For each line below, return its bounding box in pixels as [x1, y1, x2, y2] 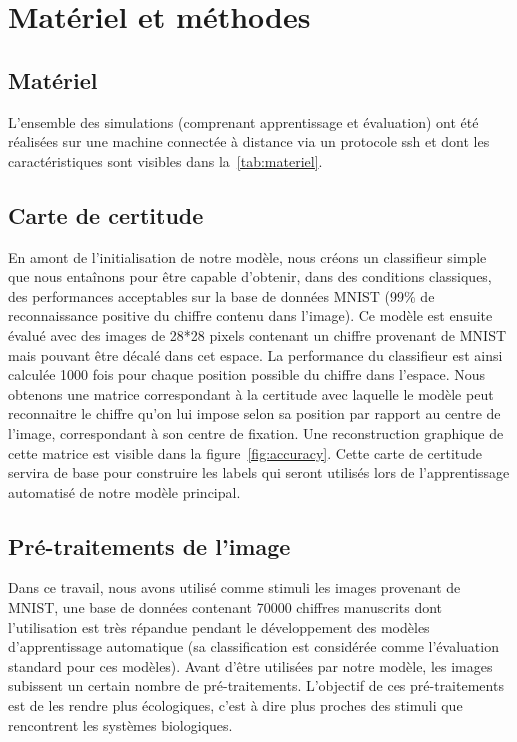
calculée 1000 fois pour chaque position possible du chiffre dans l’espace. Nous [8, 364, 485, 385]
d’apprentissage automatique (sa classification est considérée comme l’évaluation [8, 636, 499, 657]
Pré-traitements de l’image [8, 530, 291, 561]
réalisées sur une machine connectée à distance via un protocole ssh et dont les [8, 131, 490, 152]
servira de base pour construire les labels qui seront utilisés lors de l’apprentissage [8, 462, 510, 483]
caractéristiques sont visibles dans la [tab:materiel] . [8, 150, 323, 171]
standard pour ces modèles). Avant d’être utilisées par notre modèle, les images [8, 655, 493, 676]
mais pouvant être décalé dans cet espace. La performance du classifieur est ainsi [8, 344, 503, 365]
